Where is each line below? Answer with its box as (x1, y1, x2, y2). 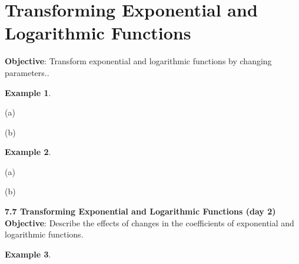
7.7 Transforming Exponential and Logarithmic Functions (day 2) (5, 205, 276, 217)
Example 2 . (5, 146, 51, 158)
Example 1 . (5, 86, 51, 98)
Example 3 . (5, 247, 51, 260)
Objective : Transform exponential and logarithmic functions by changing (5, 55, 272, 67)
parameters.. (5, 66, 49, 78)
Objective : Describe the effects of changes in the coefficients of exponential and (5, 216, 294, 229)
